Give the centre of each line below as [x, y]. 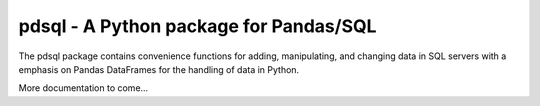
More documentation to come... [83, 88]
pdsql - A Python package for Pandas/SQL [197, 26]
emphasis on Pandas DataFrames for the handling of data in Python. [159, 69]
